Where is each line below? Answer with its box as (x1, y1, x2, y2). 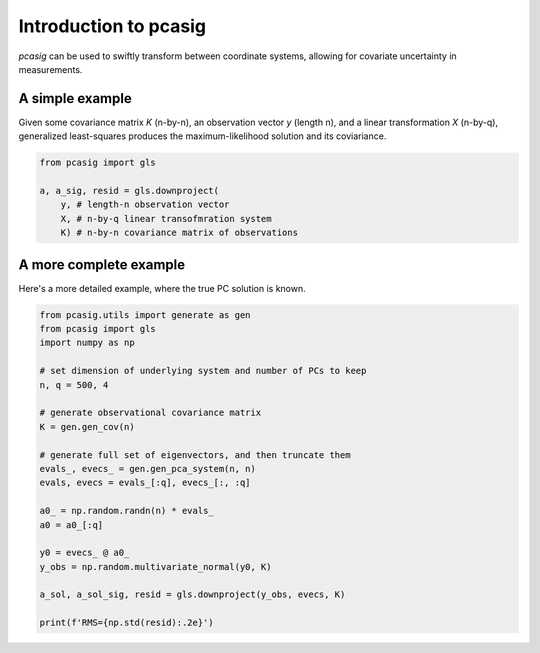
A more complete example (18, 256, 186, 273)
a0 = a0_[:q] (39, 519, 104, 530)
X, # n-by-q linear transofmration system (60, 213, 272, 224)
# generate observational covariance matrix (39, 407, 262, 419)
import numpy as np (39, 337, 135, 349)
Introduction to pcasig (18, 15, 207, 37)
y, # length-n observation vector (60, 199, 230, 210)
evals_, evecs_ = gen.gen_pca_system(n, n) (39, 463, 257, 474)
